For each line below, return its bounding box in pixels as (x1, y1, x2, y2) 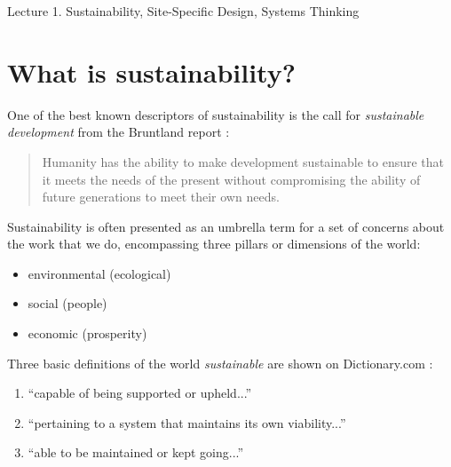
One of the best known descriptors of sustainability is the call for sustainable (7, 105, 424, 123)
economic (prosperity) (28, 324, 147, 343)
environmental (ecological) (28, 264, 171, 282)
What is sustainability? (7, 53, 296, 90)
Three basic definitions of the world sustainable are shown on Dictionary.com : (7, 353, 433, 372)
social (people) (28, 294, 107, 313)
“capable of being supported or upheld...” (28, 384, 252, 402)
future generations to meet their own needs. (42, 187, 280, 206)
